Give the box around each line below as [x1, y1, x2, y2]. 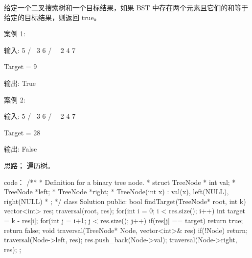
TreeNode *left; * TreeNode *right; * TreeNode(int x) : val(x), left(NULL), [4, 186, 229, 197]
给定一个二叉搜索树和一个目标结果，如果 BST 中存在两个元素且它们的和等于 [4, 2, 249, 12]
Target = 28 [4, 127, 41, 137]
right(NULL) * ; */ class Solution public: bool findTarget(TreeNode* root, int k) [4, 196, 246, 206]
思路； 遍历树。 [4, 160, 54, 170]
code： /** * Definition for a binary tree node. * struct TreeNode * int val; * [4, 177, 236, 187]
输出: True [4, 77, 36, 88]
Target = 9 [4, 61, 37, 72]
